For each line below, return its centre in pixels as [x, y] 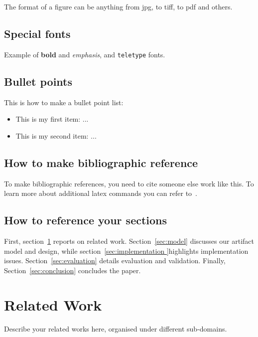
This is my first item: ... [52, 119]
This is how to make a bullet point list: [64, 102]
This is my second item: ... [56, 135]
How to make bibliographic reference [101, 162]
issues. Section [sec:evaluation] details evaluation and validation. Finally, [115, 260]
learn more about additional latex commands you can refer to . [101, 193]
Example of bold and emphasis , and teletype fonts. [85, 54]
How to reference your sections [86, 220]
